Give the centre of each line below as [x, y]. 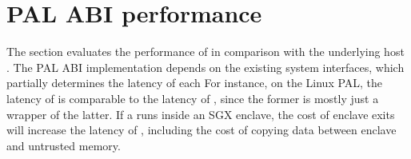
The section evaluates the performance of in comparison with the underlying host [205, 52]
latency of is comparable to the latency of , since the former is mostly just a [193, 98]
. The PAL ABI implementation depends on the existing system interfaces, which [205, 67]
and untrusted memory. [64, 145]
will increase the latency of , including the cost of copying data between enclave [202, 130]
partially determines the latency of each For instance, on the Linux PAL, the [195, 83]
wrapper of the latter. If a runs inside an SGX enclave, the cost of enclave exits [201, 114]
